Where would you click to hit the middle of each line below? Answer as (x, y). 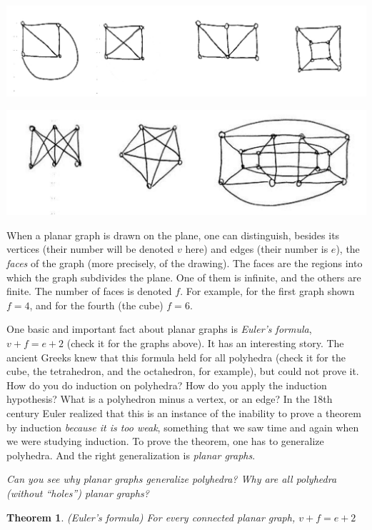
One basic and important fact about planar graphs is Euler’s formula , (159, 329)
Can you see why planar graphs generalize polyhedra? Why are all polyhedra (172, 479)
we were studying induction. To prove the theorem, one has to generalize (165, 441)
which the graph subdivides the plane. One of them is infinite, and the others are (184, 277)
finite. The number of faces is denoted (89, 291)
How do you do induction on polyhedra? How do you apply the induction (167, 385)
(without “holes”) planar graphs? (78, 492)
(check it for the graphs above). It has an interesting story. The (205, 342)
